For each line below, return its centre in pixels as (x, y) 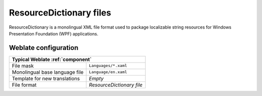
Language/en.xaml (108, 72)
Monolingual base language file (48, 72)
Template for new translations (46, 79)
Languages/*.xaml (108, 66)
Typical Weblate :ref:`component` (52, 59)
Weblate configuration (44, 48)
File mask (23, 65)
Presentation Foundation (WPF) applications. (54, 33)
